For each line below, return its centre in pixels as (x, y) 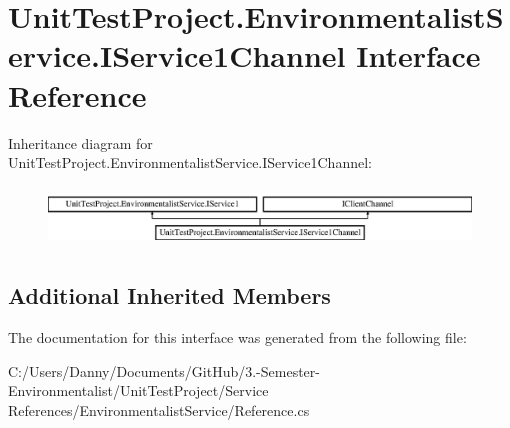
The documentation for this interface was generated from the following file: (237, 337)
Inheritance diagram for (80, 142)
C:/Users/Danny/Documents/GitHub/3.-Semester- (164, 370)
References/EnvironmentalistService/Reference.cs (159, 409)
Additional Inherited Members (169, 295)
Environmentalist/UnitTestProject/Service (138, 390)
